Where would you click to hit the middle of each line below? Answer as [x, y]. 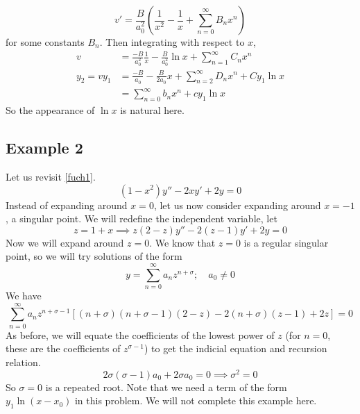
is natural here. [152, 110]
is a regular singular [286, 242]
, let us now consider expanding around [237, 205]
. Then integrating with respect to [172, 42]
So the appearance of [50, 110]
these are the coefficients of [63, 348]
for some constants [45, 42]
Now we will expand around [65, 242]
